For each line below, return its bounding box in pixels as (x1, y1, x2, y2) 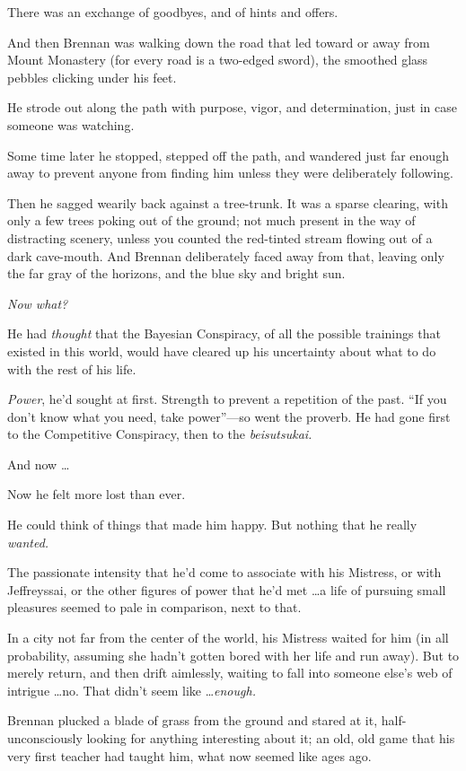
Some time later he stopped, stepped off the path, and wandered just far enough (7, 145, 449, 164)
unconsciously (7, 729, 83, 747)
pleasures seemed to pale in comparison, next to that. (7, 598, 302, 617)
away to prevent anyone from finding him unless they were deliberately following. (7, 163, 453, 182)
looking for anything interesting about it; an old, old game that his (86, 729, 455, 747)
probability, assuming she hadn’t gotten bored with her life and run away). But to (7, 645, 460, 664)
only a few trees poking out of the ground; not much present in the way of (7, 211, 416, 230)
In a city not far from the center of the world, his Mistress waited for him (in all (7, 628, 449, 647)
